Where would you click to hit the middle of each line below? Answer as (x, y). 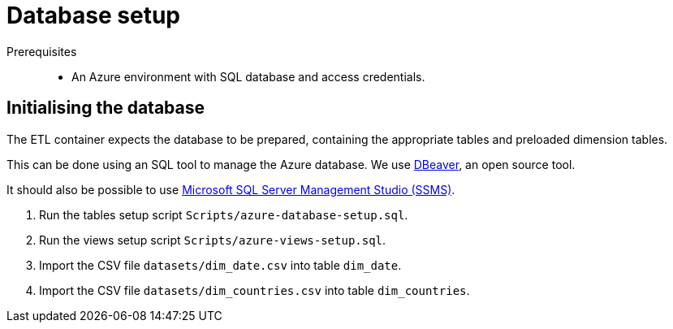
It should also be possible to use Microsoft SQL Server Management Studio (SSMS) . (231, 189)
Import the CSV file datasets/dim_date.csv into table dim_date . (220, 265)
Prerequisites (42, 51)
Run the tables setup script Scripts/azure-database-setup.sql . (224, 214)
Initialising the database (106, 108)
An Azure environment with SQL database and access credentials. (248, 76)
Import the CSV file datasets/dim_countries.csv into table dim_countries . (255, 290)
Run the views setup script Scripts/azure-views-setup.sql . (213, 240)
